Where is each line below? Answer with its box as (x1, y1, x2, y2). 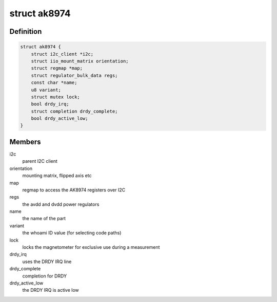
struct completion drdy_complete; (31, 108, 118, 114)
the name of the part (22, 215, 66, 222)
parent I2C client (22, 158, 57, 164)
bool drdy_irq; (31, 101, 69, 107)
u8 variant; (31, 87, 62, 93)
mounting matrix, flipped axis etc (22, 172, 92, 179)
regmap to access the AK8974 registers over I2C (22, 187, 126, 193)
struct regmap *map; (31, 66, 83, 71)
